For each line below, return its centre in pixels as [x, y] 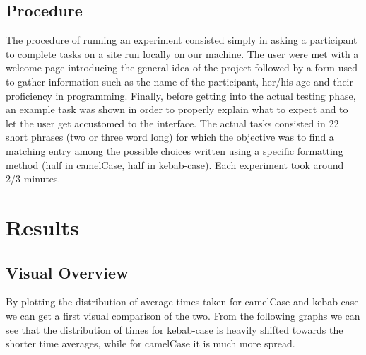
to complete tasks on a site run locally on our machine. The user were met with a [182, 53]
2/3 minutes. [33, 179]
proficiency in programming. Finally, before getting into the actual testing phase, [181, 95]
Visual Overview [67, 272]
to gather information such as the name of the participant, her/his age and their [180, 81]
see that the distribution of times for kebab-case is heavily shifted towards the [175, 329]
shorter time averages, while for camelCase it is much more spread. [150, 343]
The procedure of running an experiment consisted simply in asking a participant [182, 40]
